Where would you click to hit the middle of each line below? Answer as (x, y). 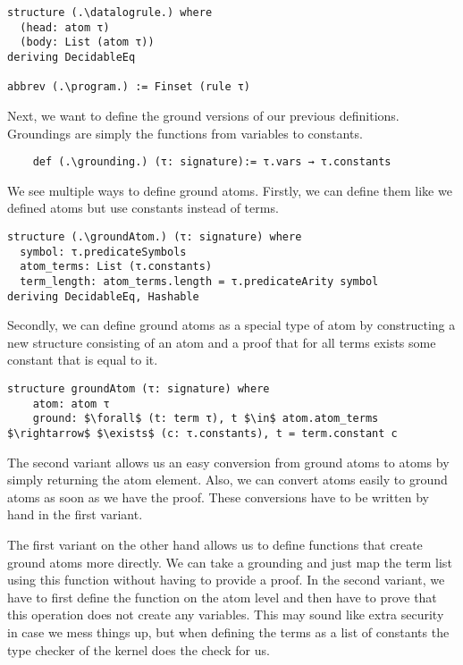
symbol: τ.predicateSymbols (103, 252)
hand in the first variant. (75, 514)
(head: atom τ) (65, 27)
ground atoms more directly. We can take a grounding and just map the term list (230, 562)
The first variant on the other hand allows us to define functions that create (215, 545)
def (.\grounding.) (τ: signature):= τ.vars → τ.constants (212, 162)
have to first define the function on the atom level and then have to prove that (222, 597)
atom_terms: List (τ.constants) (116, 267)
